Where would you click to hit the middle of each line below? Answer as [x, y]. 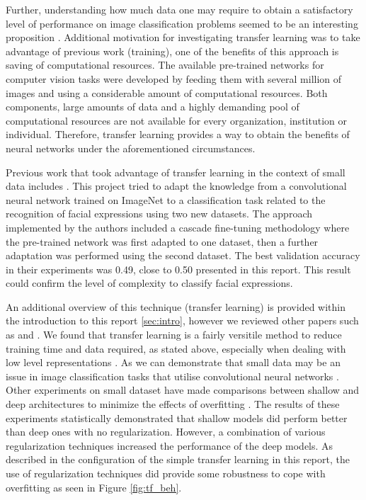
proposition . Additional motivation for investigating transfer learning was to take [183, 37]
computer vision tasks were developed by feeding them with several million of [174, 78]
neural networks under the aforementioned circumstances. [131, 148]
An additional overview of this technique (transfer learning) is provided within [176, 306]
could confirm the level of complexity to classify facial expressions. [149, 283]
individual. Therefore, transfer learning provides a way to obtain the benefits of [178, 134]
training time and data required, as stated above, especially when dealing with [176, 348]
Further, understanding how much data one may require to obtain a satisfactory [179, 9]
